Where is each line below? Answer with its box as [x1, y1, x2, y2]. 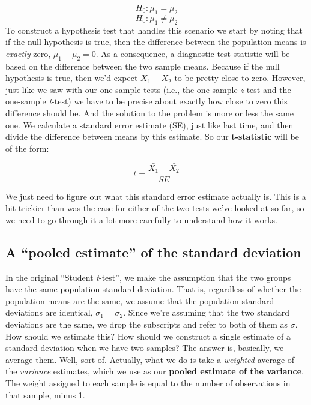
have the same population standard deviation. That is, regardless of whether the [5, 283, 301, 295]
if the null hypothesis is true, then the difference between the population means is [5, 35, 306, 48]
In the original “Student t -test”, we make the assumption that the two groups [5, 271, 291, 283]
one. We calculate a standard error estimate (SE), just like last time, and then [5, 118, 294, 131]
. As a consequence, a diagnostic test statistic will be [95, 47, 290, 59]
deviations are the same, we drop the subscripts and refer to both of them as [5, 317, 288, 330]
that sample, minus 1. [5, 388, 85, 401]
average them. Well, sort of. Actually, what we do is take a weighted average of [5, 353, 295, 365]
